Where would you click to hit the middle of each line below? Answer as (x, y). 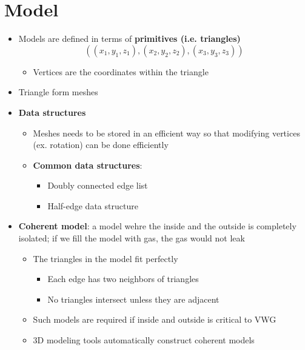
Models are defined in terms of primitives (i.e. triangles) (129, 39)
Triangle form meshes (58, 92)
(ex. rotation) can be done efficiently (101, 145)
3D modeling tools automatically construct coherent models (144, 340)
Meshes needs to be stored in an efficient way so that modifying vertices (166, 133)
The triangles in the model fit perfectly (106, 258)
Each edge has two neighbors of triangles (123, 279)
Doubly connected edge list (98, 185)
